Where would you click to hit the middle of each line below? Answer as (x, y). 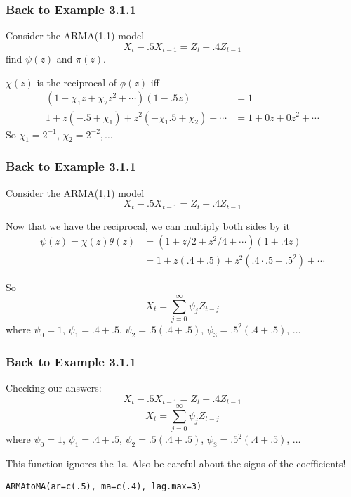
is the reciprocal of (77, 82)
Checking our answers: (54, 387)
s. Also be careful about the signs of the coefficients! (234, 463)
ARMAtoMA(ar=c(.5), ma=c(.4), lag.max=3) (104, 486)
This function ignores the (60, 463)
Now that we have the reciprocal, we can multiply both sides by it (148, 225)
